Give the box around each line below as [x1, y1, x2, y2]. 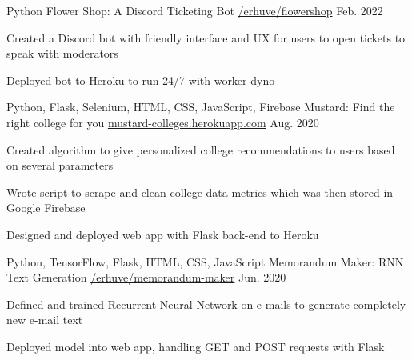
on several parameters [6, 157, 114, 174]
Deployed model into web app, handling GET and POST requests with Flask [6, 338, 385, 354]
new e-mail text [6, 311, 83, 328]
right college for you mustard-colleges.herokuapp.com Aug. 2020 [6, 114, 319, 130]
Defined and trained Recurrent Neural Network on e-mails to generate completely [6, 295, 406, 312]
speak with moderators [6, 45, 118, 62]
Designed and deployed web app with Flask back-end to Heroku [6, 226, 319, 242]
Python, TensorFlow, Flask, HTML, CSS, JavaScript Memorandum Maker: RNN [6, 253, 404, 270]
